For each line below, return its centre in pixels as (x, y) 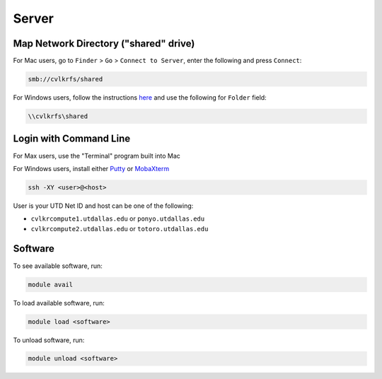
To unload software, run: (49, 340)
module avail (51, 284)
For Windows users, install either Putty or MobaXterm (91, 168)
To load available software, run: (59, 303)
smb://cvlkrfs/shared (65, 79)
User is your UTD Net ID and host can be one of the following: (103, 206)
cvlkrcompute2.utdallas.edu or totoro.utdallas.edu (120, 228)
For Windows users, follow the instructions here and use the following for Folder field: (140, 98)
